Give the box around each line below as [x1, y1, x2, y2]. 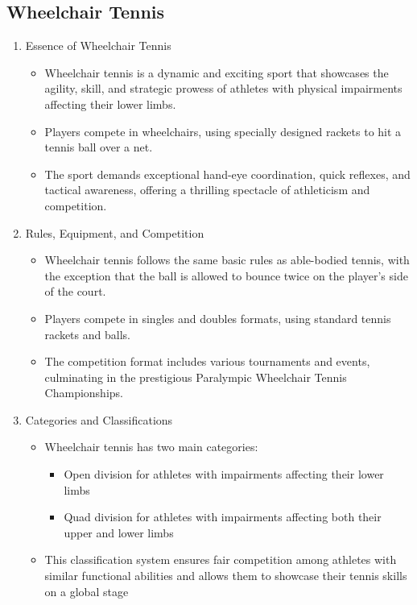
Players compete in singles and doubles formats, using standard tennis [44, 309, 391, 326]
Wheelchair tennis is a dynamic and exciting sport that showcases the [44, 64, 389, 81]
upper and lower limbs [64, 524, 174, 541]
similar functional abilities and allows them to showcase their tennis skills [44, 567, 407, 584]
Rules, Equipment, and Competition [25, 224, 204, 241]
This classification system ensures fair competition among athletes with [44, 551, 397, 568]
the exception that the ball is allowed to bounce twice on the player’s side [44, 267, 408, 284]
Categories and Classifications [25, 411, 173, 428]
